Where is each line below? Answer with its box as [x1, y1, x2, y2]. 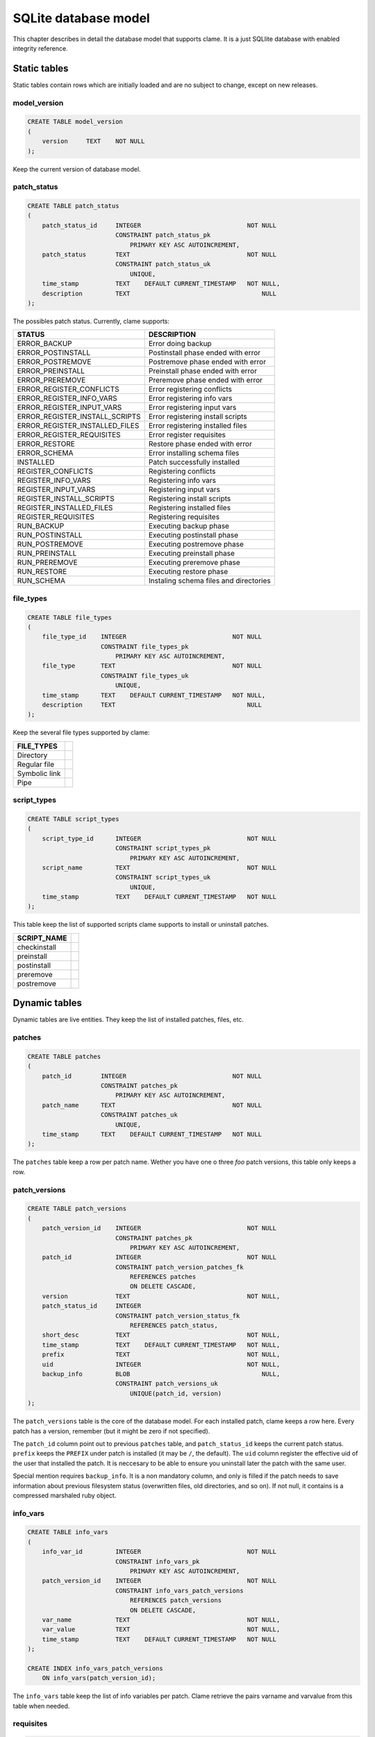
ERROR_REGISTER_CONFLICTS [17, 384, 119, 394]
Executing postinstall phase [148, 530, 239, 540]
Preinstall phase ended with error [148, 366, 257, 376]
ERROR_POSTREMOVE [17, 357, 92, 367]
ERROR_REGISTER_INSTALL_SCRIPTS [17, 412, 142, 422]
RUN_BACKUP [17, 521, 65, 531]
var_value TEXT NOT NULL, [42, 1626, 281, 1633]
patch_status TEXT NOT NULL [42, 251, 277, 258]
